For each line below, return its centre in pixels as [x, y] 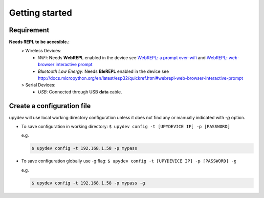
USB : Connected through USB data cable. [80, 92]
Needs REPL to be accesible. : [39, 42]
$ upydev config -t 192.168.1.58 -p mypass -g [88, 183]
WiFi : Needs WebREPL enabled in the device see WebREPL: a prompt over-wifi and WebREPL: [133, 57]
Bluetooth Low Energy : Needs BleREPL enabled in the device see [103, 71]
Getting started [41, 13]
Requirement [29, 30]
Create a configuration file [50, 106]
